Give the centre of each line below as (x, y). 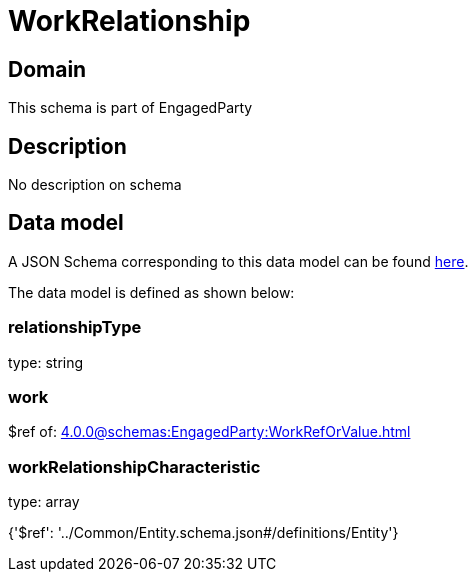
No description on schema (95, 185)
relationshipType (75, 327)
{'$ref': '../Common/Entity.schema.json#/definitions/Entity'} (203, 533)
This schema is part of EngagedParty (130, 108)
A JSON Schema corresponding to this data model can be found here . (238, 261)
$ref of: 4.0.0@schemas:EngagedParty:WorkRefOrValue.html (209, 432)
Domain (47, 69)
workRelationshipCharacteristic (134, 466)
